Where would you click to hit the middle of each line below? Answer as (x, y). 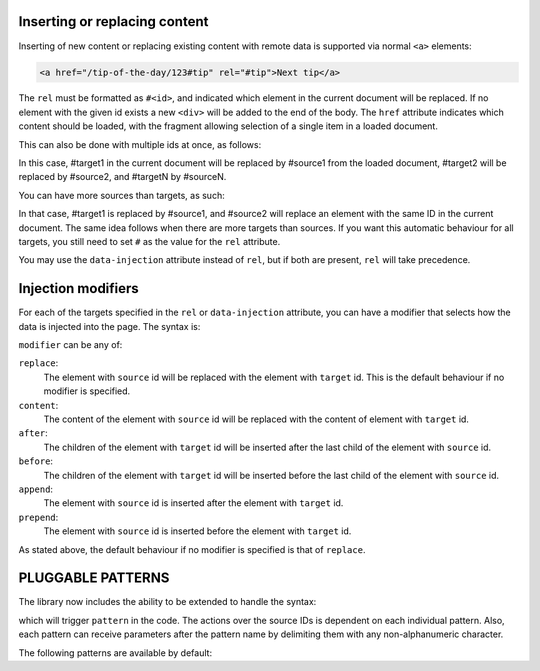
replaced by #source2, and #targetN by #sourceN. (122, 177)
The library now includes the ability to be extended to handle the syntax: (167, 602)
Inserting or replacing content (113, 21)
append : (36, 489)
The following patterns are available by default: (115, 652)
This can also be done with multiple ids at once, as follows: (140, 144)
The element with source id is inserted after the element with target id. (193, 503)
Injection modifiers (78, 288)
